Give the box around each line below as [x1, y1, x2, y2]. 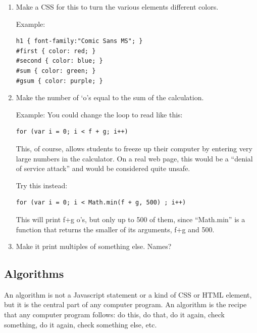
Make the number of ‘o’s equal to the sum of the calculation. [16, 92, 204, 103]
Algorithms [4, 266, 64, 281]
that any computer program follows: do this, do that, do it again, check [4, 309, 225, 320]
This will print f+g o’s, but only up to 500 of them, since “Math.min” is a [16, 214, 245, 224]
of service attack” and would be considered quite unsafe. [16, 163, 190, 174]
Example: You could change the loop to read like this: [16, 109, 183, 119]
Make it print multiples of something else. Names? [16, 241, 172, 252]
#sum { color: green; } [16, 67, 96, 74]
